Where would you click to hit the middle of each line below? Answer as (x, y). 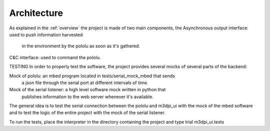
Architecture (36, 13)
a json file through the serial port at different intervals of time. (85, 83)
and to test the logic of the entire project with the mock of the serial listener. (87, 113)
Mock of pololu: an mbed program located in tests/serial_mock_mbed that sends (92, 76)
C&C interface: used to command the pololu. (55, 57)
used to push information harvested (46, 34)
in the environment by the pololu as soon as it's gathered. (81, 46)
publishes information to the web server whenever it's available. (87, 97)
